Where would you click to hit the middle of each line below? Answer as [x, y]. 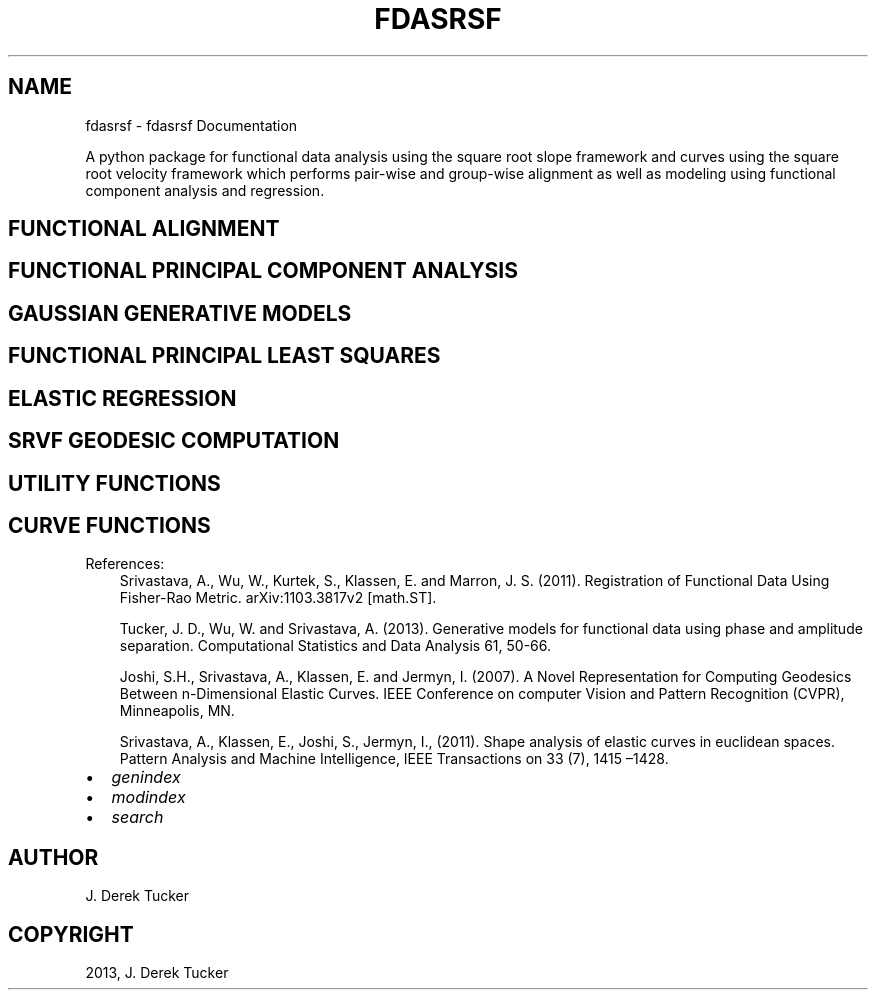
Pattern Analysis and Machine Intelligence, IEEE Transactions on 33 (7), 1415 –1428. [394, 759]
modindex [148, 797]
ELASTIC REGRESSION [122, 398]
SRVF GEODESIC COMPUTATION [174, 441]
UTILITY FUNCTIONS [114, 483]
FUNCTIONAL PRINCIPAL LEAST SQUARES [224, 356]
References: [125, 564]
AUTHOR [53, 857]
